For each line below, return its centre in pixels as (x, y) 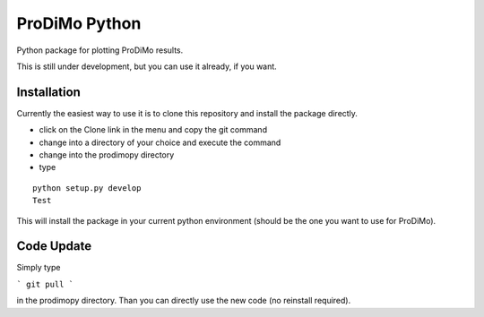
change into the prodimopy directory (107, 155)
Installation (48, 92)
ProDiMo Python (79, 23)
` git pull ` (45, 284)
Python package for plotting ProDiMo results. (100, 50)
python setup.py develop (87, 188)
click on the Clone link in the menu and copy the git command (153, 130)
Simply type (39, 268)
